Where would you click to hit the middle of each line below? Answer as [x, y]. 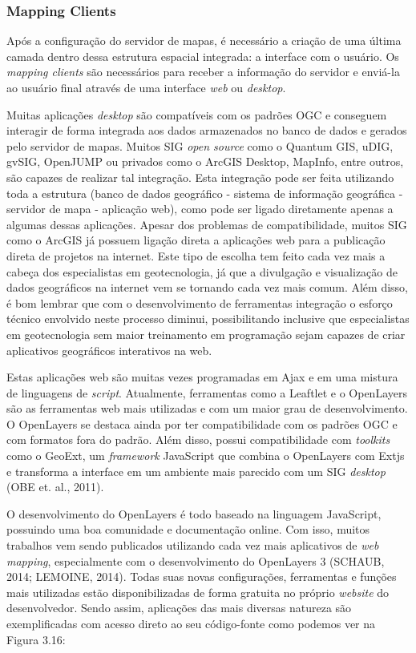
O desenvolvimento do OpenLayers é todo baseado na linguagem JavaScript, [194, 513]
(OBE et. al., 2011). [55, 487]
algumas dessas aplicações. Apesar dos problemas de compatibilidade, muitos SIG [207, 224]
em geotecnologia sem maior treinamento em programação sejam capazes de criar [206, 334]
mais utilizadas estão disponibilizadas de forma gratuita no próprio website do [198, 592]
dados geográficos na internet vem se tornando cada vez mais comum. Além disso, [208, 287]
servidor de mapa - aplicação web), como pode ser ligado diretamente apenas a [200, 209]
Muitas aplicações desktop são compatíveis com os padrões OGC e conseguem [197, 114]
